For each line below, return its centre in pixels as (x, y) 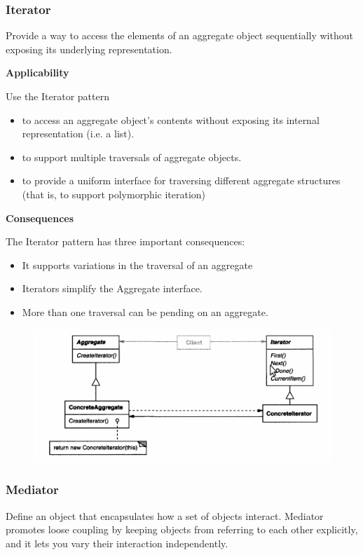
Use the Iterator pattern (57, 96)
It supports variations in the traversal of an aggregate (137, 265)
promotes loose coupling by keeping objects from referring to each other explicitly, (182, 529)
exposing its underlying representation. (89, 49)
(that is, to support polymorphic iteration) (114, 194)
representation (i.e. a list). (78, 133)
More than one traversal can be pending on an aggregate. (145, 311)
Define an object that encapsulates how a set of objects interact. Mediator (165, 515)
